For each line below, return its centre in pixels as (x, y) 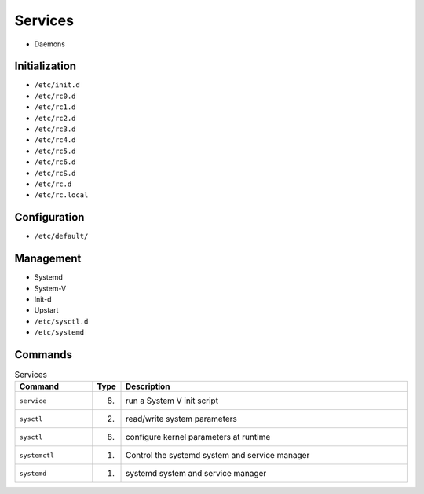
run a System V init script (172, 401)
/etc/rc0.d (55, 96)
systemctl (37, 455)
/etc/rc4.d (55, 140)
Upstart (46, 310)
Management (48, 259)
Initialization (46, 66)
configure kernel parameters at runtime (198, 437)
